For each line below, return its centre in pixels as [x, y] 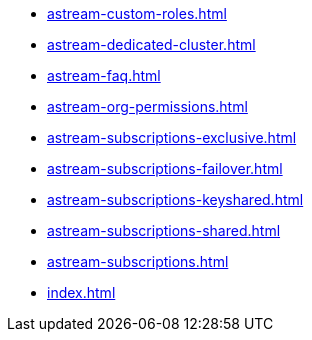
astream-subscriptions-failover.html [165, 168]
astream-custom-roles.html [137, 13]
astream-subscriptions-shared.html [164, 230]
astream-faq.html [104, 75]
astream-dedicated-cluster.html [151, 44]
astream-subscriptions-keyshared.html [175, 199]
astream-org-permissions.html [147, 106]
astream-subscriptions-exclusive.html [172, 137]
